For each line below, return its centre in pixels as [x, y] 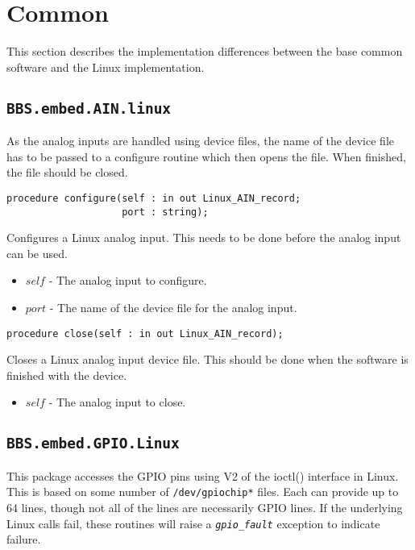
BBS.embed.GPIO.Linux [93, 444]
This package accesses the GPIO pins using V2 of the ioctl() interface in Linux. [203, 475]
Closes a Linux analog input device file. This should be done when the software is [207, 359]
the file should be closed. [67, 172]
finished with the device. [67, 375]
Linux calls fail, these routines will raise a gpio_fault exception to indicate [193, 523]
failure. [24, 539]
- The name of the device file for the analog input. [173, 307]
